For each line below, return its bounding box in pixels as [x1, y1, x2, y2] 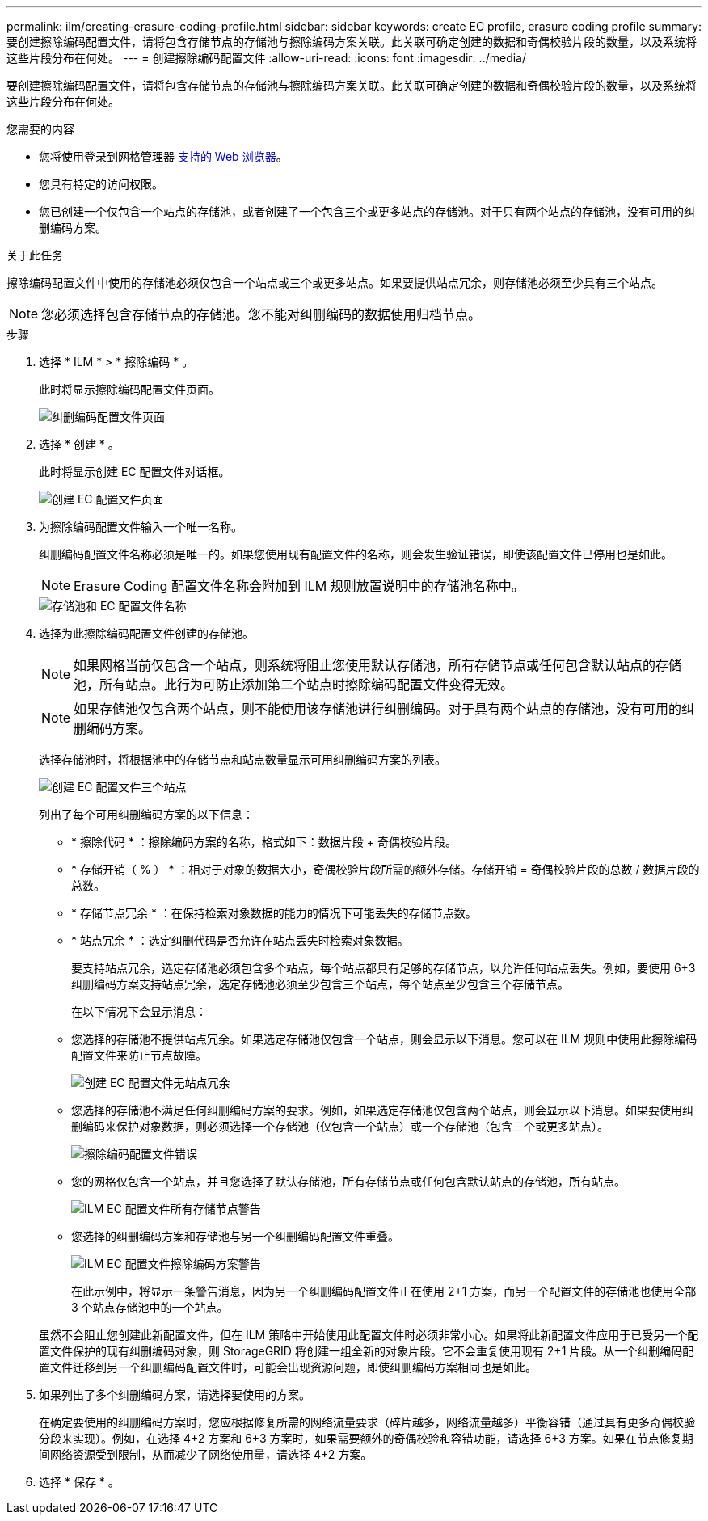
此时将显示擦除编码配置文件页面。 [39, 382, 220, 396]
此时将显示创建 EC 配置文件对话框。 [39, 465, 230, 478]
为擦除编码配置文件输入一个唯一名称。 [39, 520, 242, 533]
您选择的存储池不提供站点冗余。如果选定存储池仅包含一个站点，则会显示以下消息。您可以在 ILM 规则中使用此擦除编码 [71, 1032, 697, 1046]
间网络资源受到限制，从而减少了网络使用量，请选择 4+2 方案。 [39, 1447, 373, 1461]
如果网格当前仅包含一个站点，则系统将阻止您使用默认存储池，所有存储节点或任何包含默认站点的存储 [74, 657, 682, 673]
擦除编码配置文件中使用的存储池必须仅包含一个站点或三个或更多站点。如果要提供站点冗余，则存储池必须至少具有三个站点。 [6, 276, 663, 289]
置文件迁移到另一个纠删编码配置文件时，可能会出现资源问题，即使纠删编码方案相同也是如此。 [39, 1360, 537, 1374]
